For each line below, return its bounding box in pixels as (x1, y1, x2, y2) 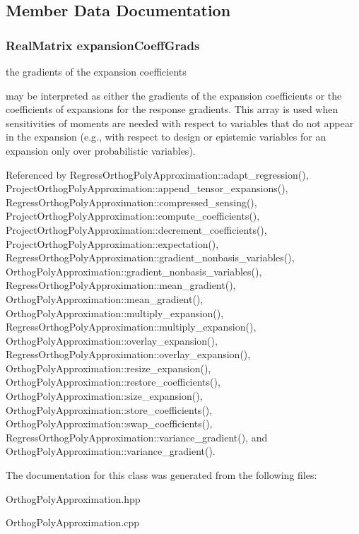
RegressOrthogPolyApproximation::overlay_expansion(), (6, 347, 251, 362)
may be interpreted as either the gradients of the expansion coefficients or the (6, 88, 342, 102)
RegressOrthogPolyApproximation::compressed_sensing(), (6, 194, 257, 209)
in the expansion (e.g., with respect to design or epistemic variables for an (6, 129, 326, 144)
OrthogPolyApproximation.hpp (6, 491, 141, 506)
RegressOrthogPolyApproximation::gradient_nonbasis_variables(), (6, 250, 295, 265)
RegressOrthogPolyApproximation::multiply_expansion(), (6, 319, 257, 334)
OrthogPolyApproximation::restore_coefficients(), (6, 374, 220, 389)
